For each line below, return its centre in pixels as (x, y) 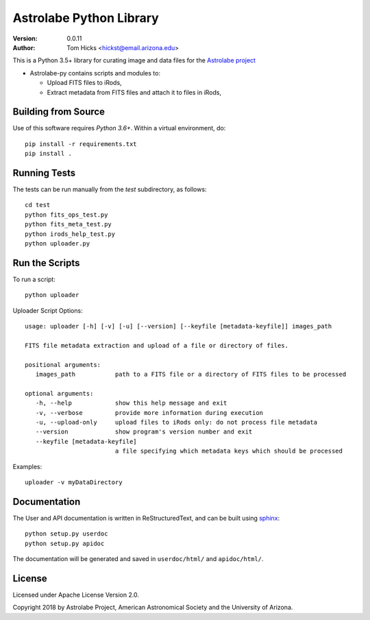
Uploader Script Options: (48, 310)
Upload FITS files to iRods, (85, 83)
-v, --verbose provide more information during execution (149, 413)
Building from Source (59, 112)
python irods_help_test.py (70, 234)
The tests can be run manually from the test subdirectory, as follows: (110, 189)
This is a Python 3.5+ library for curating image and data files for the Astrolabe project (134, 60)
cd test (38, 205)
